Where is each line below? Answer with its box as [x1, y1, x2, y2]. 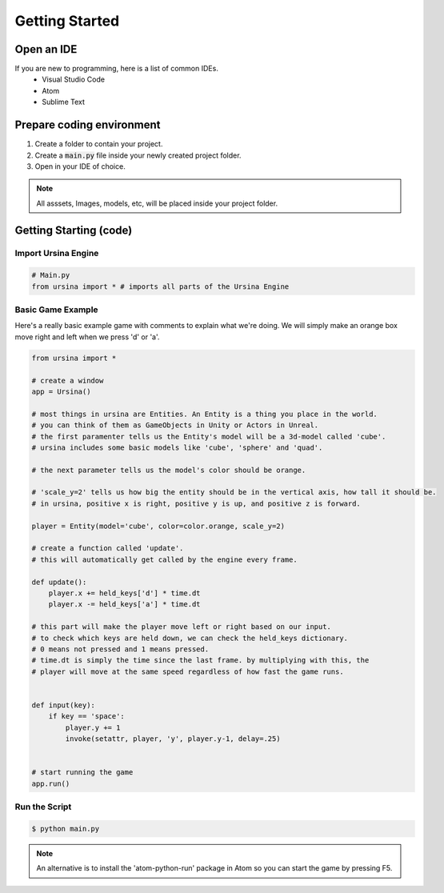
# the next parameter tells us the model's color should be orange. [31, 465, 306, 475]
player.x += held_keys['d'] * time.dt [48, 588, 201, 598]
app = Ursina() [31, 386, 91, 396]
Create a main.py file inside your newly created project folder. [34, 150, 242, 160]
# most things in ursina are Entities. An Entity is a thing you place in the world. [31, 409, 378, 418]
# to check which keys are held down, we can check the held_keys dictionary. [31, 633, 348, 643]
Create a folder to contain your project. [34, 139, 163, 149]
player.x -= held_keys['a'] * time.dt [48, 600, 201, 609]
